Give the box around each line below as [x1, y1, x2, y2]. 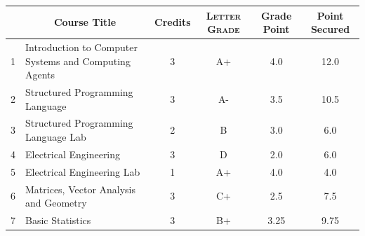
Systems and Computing [25, 53, 131, 68]
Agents [25, 67, 55, 82]
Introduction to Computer [25, 39, 138, 54]
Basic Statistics [25, 212, 91, 227]
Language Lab [25, 130, 86, 144]
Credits [154, 15, 191, 29]
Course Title [53, 15, 117, 29]
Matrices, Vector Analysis [25, 181, 136, 196]
